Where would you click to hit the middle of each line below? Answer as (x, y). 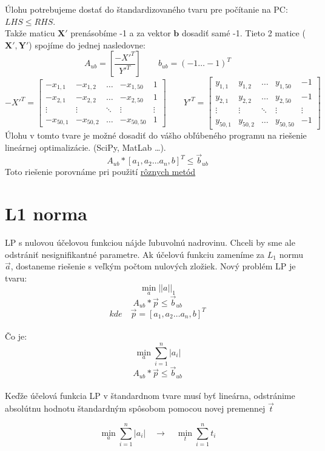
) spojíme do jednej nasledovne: (87, 44)
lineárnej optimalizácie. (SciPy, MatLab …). (85, 147)
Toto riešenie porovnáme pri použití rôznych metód (100, 172)
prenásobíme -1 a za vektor (121, 33)
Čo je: (16, 336)
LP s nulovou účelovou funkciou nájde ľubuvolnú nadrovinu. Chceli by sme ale (150, 242)
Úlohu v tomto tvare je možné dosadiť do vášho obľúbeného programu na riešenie (156, 135)
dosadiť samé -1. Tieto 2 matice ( (243, 33)
